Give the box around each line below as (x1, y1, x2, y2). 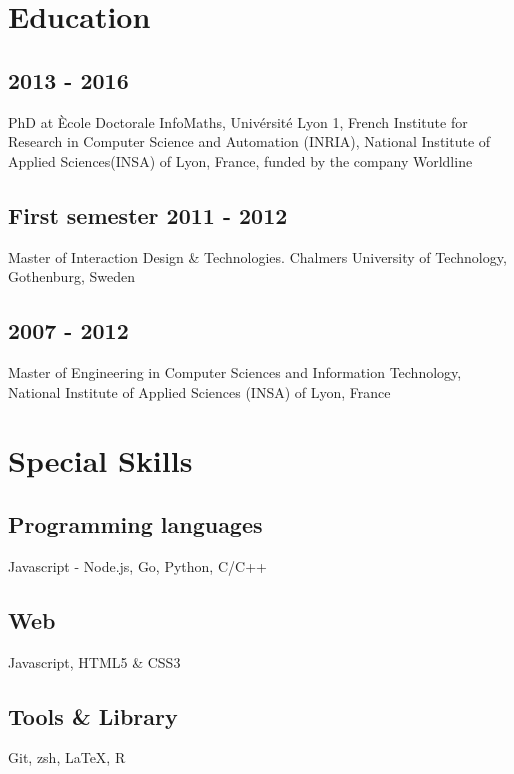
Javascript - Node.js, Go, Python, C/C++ (8, 555, 267, 576)
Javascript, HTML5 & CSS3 (8, 651, 181, 672)
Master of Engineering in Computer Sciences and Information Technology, (8, 361, 462, 382)
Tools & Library (8, 700, 178, 731)
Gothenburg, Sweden (8, 266, 135, 287)
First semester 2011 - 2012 (8, 199, 288, 230)
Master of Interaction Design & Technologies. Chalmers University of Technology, (8, 246, 507, 267)
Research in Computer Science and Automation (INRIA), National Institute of (8, 131, 491, 152)
